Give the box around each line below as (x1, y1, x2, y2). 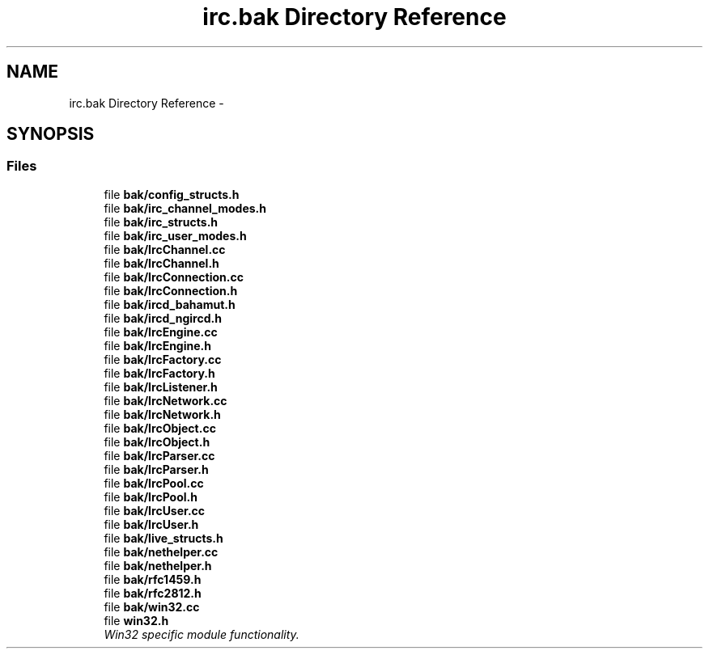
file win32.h (104, 613, 169, 628)
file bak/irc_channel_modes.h (104, 201, 266, 215)
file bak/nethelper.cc (104, 544, 219, 559)
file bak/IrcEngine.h (104, 338, 211, 353)
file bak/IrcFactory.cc (104, 352, 222, 366)
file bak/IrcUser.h (104, 517, 199, 531)
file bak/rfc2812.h (104, 585, 202, 600)
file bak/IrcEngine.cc (104, 324, 218, 339)
